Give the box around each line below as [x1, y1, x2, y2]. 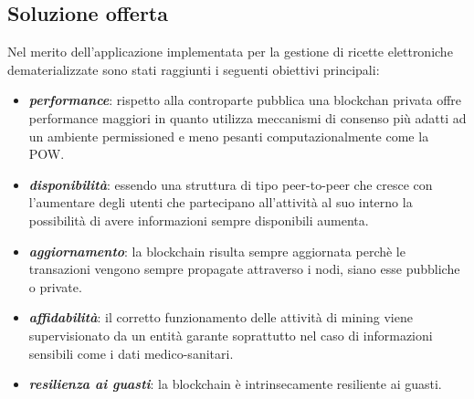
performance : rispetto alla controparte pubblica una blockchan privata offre [28, 90, 461, 110]
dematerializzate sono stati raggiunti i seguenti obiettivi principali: [7, 59, 380, 79]
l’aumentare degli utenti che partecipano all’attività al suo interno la [28, 193, 413, 212]
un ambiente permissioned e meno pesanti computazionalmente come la [28, 126, 429, 145]
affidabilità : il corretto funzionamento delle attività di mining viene [28, 308, 413, 327]
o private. [28, 277, 82, 296]
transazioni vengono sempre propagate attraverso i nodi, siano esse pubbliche [28, 259, 460, 278]
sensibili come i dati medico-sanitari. [28, 343, 234, 362]
